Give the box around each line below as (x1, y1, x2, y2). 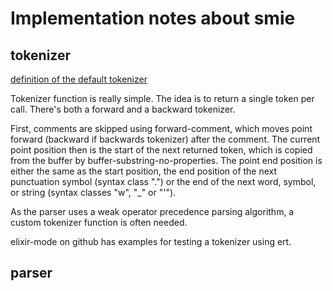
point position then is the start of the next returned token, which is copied (10, 144, 313, 156)
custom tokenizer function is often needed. (10, 217, 188, 228)
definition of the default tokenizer (10, 73, 148, 85)
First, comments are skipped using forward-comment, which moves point (10, 123, 313, 134)
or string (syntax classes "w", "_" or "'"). (10, 187, 177, 198)
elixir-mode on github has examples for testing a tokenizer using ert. (10, 236, 292, 247)
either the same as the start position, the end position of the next (10, 165, 278, 177)
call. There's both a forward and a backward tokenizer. (10, 103, 236, 115)
